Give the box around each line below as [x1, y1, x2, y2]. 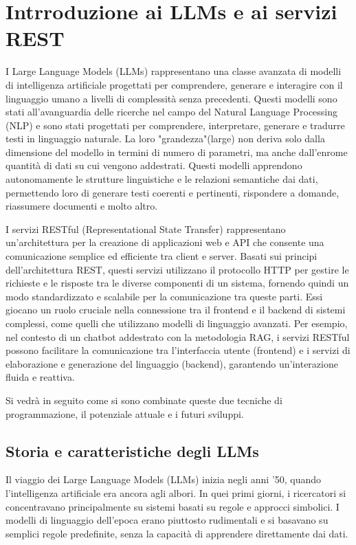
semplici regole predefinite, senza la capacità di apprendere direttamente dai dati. [5, 526, 348, 540]
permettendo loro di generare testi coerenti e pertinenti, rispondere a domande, [5, 185, 340, 199]
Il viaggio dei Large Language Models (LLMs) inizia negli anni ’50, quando [5, 472, 322, 487]
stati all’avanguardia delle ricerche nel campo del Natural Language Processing [5, 104, 338, 119]
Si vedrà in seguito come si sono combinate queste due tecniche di [5, 392, 282, 407]
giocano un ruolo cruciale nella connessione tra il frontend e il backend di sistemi [5, 302, 346, 317]
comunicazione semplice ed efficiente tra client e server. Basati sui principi [5, 249, 318, 263]
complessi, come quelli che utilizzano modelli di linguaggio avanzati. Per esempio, [5, 316, 348, 330]
